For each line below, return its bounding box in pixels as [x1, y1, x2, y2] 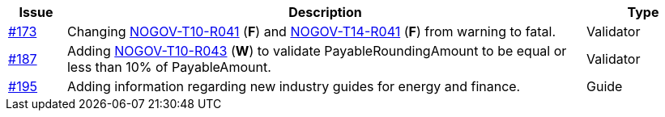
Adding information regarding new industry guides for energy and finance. [66, 78, 521, 94]
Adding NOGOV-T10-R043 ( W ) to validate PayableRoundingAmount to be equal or [66, 43, 567, 59]
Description [288, 4, 362, 20]
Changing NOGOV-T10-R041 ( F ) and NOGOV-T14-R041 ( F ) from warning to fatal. [66, 23, 556, 40]
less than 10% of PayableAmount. [66, 59, 271, 75]
